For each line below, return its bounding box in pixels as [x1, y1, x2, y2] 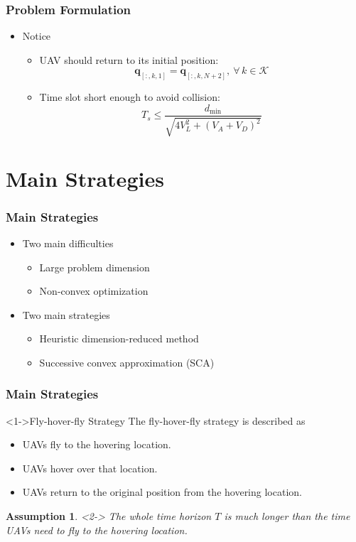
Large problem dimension [39, 259, 150, 274]
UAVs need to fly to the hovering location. [6, 522, 188, 537]
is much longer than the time [224, 509, 350, 524]
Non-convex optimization [39, 283, 149, 298]
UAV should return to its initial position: [39, 52, 219, 67]
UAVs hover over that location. [22, 460, 158, 475]
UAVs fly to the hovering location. [22, 437, 171, 452]
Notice [22, 28, 51, 43]
